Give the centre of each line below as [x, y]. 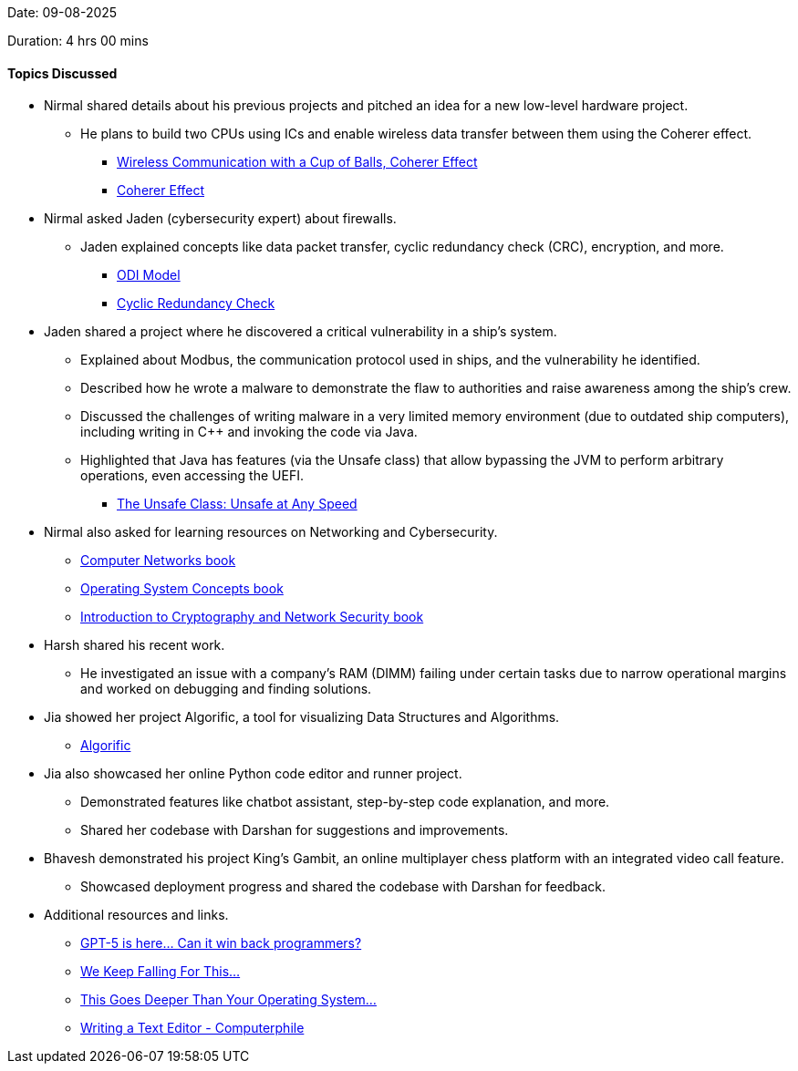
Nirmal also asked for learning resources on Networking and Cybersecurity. [271, 532]
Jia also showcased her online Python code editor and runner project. [253, 774]
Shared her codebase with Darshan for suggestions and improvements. [295, 830]
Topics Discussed [62, 73]
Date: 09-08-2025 [62, 12]
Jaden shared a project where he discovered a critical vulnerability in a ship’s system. [301, 332]
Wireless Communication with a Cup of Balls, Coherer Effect [297, 162]
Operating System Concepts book [182, 589]
